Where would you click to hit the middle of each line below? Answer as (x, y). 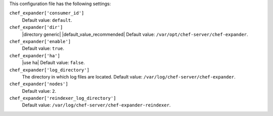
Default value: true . (43, 49)
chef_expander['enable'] (40, 41)
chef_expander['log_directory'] (49, 70)
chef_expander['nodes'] (39, 84)
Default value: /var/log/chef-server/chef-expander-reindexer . (96, 105)
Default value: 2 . (39, 91)
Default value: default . (47, 20)
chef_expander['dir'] (36, 27)
